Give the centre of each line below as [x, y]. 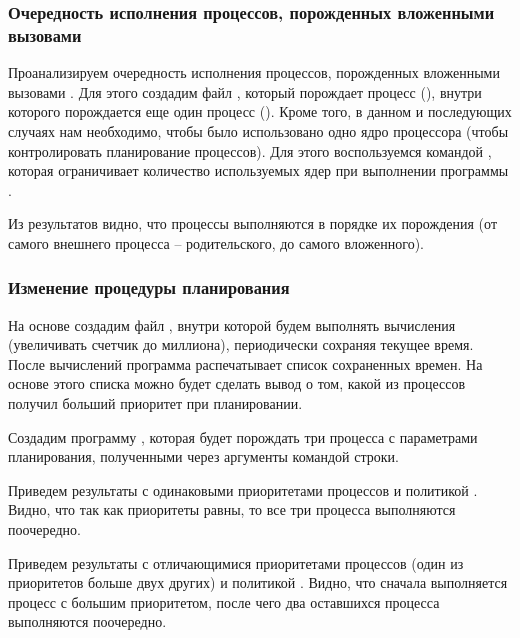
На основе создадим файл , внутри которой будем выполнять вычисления [232, 324]
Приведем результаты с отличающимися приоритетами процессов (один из [236, 562]
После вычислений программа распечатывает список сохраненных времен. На [245, 363]
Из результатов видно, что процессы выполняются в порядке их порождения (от [252, 223]
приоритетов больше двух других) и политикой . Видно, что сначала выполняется [258, 582]
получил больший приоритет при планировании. [155, 403]
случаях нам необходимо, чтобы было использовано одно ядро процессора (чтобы [258, 130]
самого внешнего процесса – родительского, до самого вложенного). [216, 242]
